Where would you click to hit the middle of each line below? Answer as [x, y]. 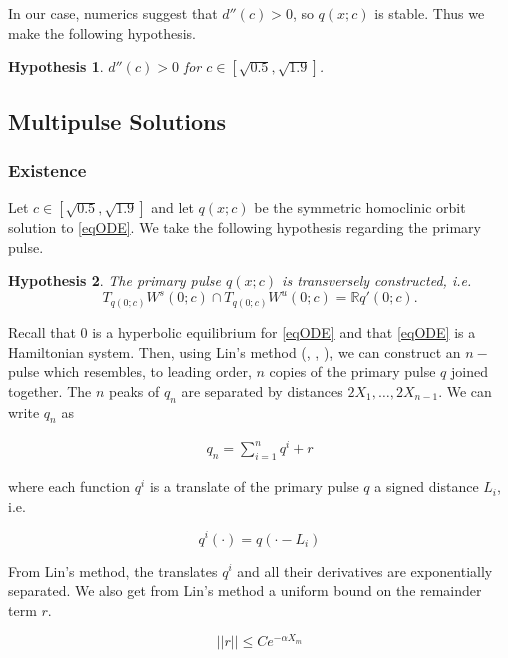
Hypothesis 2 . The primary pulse [115, 280]
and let [172, 207]
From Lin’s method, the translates [113, 570]
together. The [50, 390]
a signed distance [426, 486]
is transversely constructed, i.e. [377, 280]
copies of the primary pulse [352, 371]
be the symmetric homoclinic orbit [360, 207]
